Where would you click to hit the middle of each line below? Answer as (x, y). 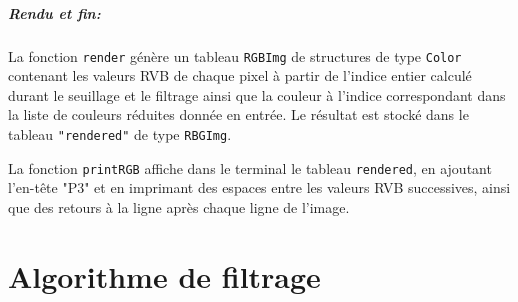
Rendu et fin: (54, 12)
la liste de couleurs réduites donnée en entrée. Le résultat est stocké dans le (238, 114)
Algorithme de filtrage (164, 275)
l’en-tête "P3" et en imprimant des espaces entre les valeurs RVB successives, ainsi (259, 187)
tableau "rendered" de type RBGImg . (120, 134)
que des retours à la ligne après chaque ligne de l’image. (179, 206)
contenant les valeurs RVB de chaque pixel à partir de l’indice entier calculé (240, 75)
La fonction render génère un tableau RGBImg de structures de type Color (235, 55)
